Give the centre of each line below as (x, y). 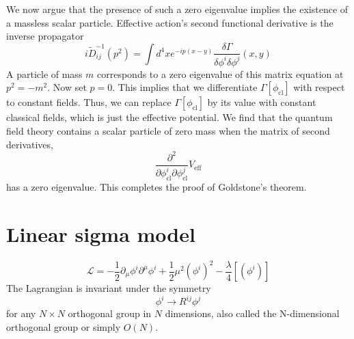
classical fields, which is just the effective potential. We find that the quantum (169, 117)
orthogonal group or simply (64, 326)
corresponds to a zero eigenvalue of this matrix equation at (220, 73)
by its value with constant (262, 102)
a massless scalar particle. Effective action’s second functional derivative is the (170, 22)
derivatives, (30, 144)
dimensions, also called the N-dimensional (252, 313)
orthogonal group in (110, 313)
